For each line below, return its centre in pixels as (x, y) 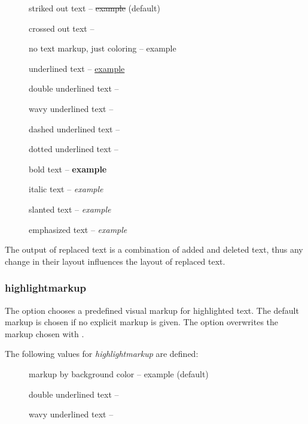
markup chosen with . (45, 333)
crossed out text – (62, 28)
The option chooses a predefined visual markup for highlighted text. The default (152, 310)
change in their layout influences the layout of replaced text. (115, 261)
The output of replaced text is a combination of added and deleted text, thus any (154, 249)
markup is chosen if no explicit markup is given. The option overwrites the (142, 322)
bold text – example (68, 169)
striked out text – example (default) (94, 8)
